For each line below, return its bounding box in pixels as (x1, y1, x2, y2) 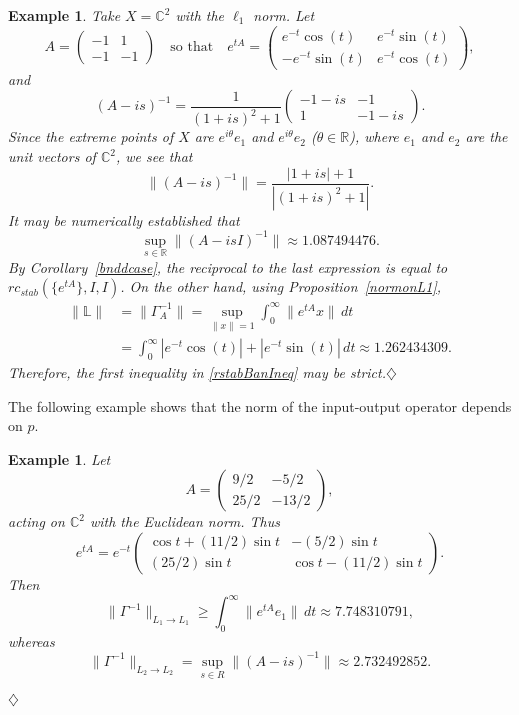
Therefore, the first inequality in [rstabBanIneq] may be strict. (8, 361, 386, 382)
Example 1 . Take (8, 5, 121, 25)
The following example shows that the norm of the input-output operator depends (8, 395, 512, 416)
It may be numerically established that (8, 209, 240, 230)
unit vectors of (8, 146, 96, 166)
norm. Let (253, 5, 315, 25)
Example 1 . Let (8, 448, 111, 469)
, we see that (115, 146, 193, 166)
